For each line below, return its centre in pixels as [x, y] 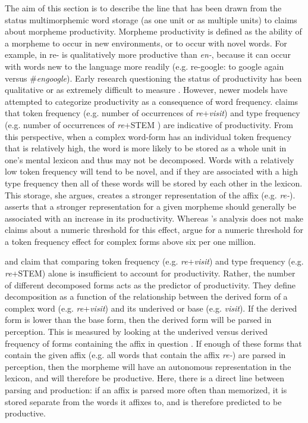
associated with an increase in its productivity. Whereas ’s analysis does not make [154, 218]
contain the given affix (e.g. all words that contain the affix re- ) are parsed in [145, 355]
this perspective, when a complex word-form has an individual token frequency [148, 136]
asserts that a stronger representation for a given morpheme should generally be [150, 206]
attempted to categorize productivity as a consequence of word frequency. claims [152, 101]
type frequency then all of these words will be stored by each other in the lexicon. [154, 183]
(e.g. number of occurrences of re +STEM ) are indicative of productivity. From [149, 124]
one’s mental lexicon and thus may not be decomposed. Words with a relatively [150, 159]
